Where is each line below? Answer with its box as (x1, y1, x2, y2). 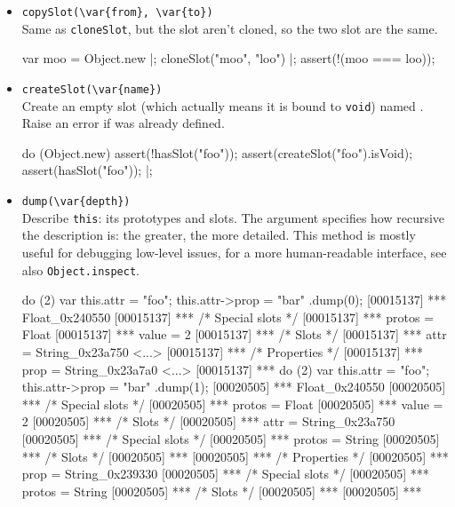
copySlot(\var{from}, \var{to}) (21, 6, 213, 19)
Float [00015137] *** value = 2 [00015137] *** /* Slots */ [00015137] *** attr (21, 325, 447, 344)
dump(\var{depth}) (21, 195, 131, 208)
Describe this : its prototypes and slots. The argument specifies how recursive (21, 208, 445, 226)
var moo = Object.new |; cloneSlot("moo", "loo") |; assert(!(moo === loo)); (21, 49, 435, 67)
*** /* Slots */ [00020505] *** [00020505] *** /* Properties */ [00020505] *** (21, 447, 449, 465)
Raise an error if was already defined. (21, 114, 225, 132)
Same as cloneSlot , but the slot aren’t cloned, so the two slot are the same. (21, 19, 438, 37)
